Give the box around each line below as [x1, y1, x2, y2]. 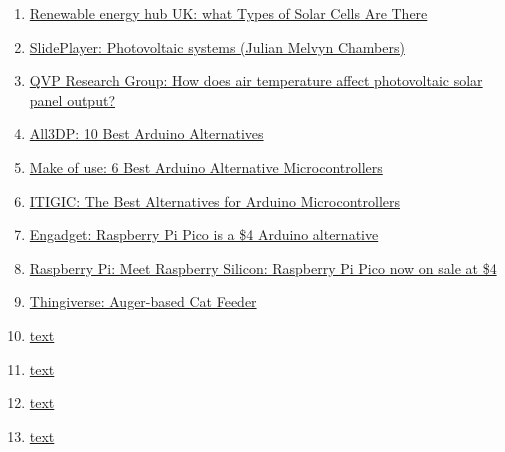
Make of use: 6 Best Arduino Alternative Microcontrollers [29, 156, 383, 177]
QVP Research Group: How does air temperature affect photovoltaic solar [29, 70, 483, 91]
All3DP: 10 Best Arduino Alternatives [29, 123, 264, 144]
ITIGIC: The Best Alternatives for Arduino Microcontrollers [29, 190, 400, 211]
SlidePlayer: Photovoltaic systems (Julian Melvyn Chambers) [29, 36, 405, 57]
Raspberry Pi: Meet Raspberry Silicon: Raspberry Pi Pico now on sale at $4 [29, 257, 497, 278]
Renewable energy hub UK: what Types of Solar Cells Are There [29, 3, 428, 23]
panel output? [29, 89, 115, 110]
